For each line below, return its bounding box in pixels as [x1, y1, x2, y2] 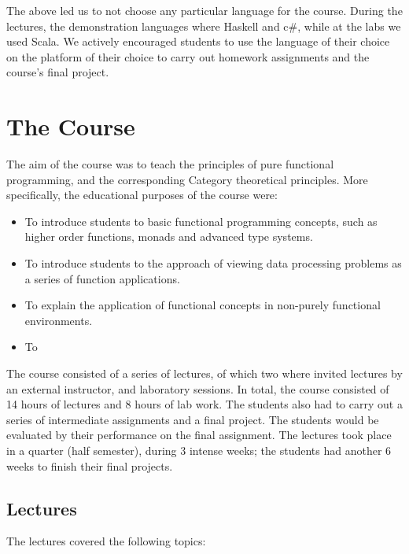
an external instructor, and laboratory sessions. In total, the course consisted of [6, 380, 389, 397]
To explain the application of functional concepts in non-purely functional [24, 297, 381, 313]
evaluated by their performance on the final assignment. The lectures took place [6, 427, 392, 443]
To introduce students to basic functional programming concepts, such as [24, 212, 378, 229]
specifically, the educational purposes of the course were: [6, 187, 278, 203]
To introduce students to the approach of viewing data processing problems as [24, 255, 402, 271]
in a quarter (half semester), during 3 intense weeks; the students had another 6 [6, 442, 392, 458]
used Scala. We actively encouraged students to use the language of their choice [6, 33, 390, 50]
